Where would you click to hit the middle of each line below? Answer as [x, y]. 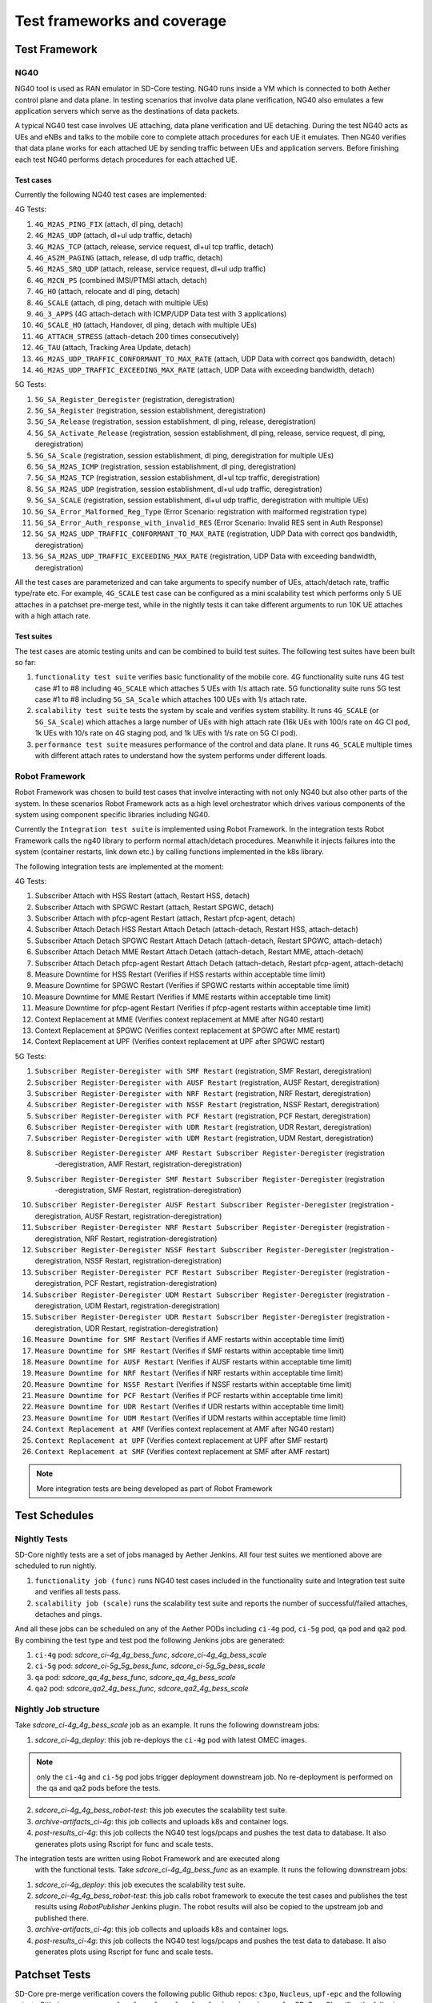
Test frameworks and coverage [121, 21]
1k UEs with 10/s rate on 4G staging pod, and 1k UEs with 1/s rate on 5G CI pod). [166, 733]
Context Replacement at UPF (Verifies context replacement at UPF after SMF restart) [182, 1440]
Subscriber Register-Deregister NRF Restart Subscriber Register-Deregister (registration [210, 1227]
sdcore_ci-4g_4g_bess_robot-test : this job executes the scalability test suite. [161, 1810]
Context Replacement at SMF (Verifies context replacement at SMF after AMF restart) [182, 1452]
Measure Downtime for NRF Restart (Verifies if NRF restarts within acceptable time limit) [189, 1373]
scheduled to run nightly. [56, 1566]
